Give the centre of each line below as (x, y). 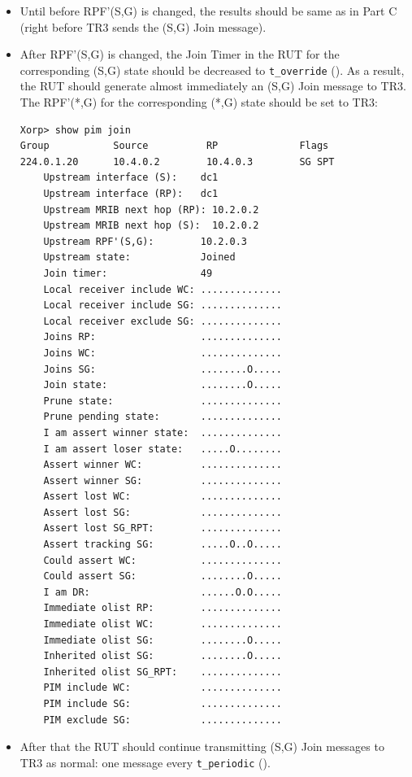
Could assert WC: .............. (163, 560)
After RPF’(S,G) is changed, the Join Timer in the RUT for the (180, 54)
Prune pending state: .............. (163, 417)
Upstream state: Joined (139, 258)
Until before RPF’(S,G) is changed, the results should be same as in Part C (208, 11)
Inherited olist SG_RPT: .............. (163, 672)
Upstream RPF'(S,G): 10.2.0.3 (145, 241)
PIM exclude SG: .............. (163, 720)
